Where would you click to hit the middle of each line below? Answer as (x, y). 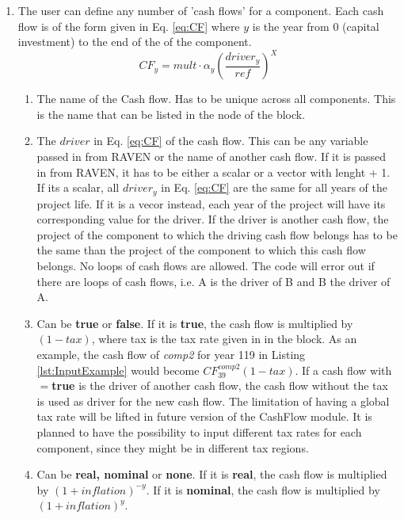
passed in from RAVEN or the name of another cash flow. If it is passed (211, 156)
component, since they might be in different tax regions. (173, 447)
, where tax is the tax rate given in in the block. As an (224, 339)
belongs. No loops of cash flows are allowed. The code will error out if (206, 266)
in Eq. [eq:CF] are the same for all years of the (274, 187)
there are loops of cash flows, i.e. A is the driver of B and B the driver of (213, 281)
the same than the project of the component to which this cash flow (201, 250)
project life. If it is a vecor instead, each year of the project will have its (211, 203)
